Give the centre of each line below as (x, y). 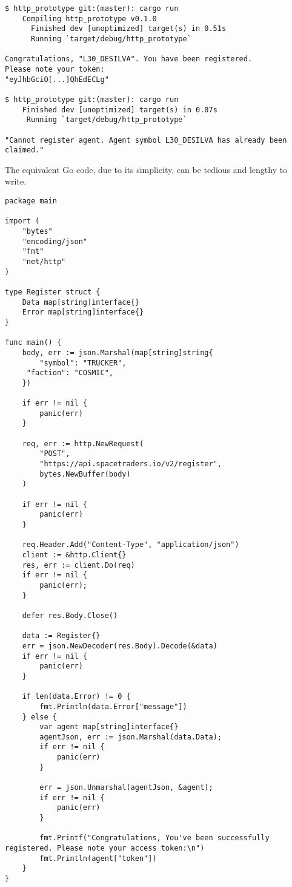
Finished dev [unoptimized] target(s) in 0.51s (128, 29)
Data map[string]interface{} (81, 302)
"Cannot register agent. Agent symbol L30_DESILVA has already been (146, 140)
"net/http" (44, 261)
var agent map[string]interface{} (109, 727)
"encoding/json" (55, 241)
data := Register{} (61, 636)
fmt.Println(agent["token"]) (98, 858)
